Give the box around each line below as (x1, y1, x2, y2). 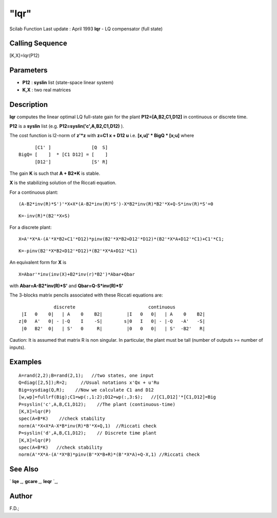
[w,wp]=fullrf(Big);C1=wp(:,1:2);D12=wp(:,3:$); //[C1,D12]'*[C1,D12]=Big (18, 394, 216, 400)
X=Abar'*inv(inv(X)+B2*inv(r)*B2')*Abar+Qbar (18, 271, 135, 277)
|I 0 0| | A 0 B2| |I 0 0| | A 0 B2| (21, 311, 205, 317)
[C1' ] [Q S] (34, 144, 108, 150)
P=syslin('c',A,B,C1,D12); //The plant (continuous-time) (18, 401, 175, 407)
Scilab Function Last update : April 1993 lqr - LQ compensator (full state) (9, 26, 163, 32)
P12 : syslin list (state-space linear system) (22, 80, 114, 86)
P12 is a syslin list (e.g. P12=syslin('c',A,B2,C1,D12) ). (9, 123, 124, 129)
